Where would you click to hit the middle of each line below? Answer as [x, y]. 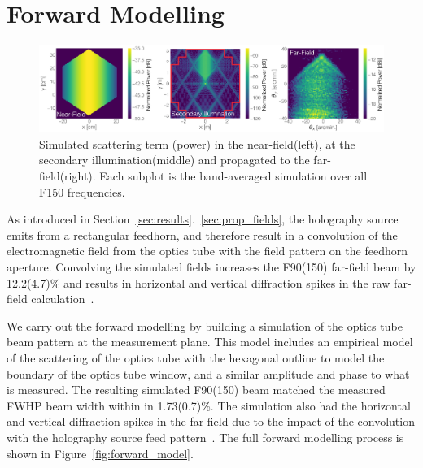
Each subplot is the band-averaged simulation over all [233, 176]
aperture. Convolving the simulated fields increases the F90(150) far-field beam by [211, 267]
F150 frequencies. [82, 191]
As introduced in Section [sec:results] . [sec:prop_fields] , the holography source [203, 219]
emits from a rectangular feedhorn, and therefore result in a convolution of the [202, 234]
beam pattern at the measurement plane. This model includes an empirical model [210, 342]
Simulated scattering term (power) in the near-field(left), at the [197, 143]
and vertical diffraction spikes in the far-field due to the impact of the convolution [211, 421]
